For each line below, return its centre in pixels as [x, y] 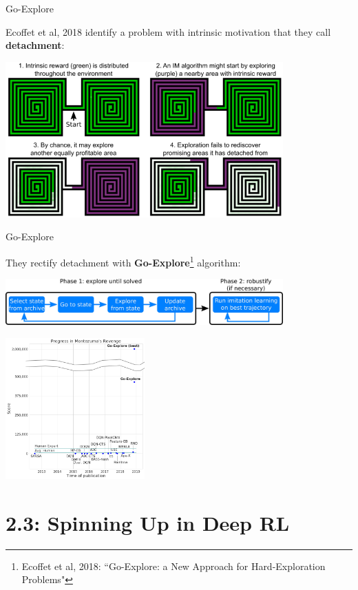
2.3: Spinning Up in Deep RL [148, 522]
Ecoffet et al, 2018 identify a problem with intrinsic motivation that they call [168, 31]
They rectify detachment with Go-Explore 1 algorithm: [123, 261]
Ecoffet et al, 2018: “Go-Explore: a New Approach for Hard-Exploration [173, 566]
